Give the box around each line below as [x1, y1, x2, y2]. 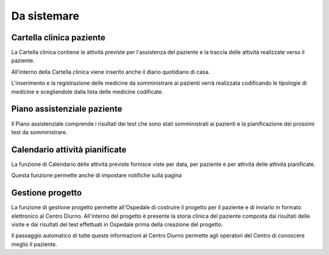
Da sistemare [11, 9, 79, 23]
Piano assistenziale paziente [11, 104, 122, 114]
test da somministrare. [11, 128, 68, 135]
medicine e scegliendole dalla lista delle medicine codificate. [11, 88, 164, 95]
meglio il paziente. [11, 240, 57, 248]
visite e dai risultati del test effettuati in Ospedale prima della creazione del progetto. [11, 220, 223, 228]
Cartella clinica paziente [11, 32, 106, 43]
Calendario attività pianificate [11, 144, 127, 155]
